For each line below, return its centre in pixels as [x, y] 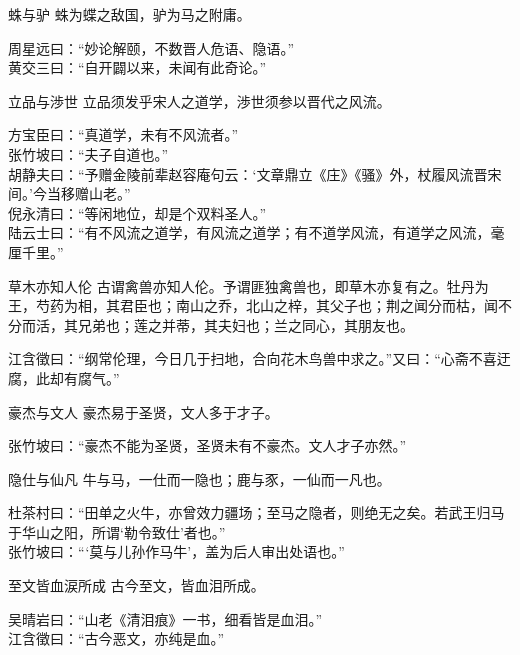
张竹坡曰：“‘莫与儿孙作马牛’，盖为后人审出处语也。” [176, 551]
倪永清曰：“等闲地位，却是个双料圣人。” [137, 212]
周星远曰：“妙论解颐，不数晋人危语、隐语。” [151, 47]
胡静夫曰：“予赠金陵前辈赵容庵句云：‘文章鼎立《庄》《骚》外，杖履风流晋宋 [255, 173]
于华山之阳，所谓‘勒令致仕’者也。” [117, 531]
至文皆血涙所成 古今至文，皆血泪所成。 [136, 585]
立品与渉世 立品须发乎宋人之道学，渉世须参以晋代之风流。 [199, 100]
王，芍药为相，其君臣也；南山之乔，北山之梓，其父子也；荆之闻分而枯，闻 [253, 305]
